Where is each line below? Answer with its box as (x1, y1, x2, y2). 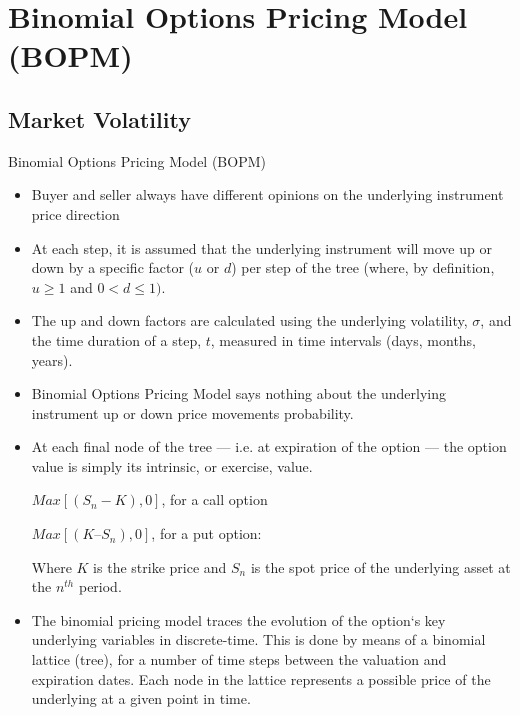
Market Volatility (8, 103, 191, 134)
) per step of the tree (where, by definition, (231, 257, 495, 278)
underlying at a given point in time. (31, 688, 251, 709)
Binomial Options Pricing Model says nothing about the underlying (31, 383, 446, 404)
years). (31, 349, 73, 370)
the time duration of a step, (31, 329, 202, 350)
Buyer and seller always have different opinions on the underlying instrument (31, 184, 504, 205)
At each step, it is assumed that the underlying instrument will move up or (31, 237, 492, 258)
